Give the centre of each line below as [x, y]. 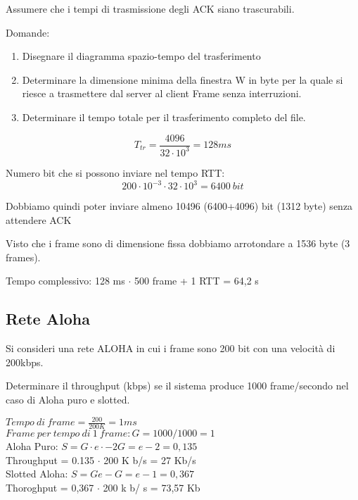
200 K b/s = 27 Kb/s [150, 460]
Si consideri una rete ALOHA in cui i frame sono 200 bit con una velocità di [171, 348]
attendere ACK [39, 219]
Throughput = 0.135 [50, 460]
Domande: [28, 32]
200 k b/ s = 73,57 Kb [152, 487]
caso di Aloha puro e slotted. [68, 400]
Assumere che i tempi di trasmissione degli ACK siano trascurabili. [150, 8]
